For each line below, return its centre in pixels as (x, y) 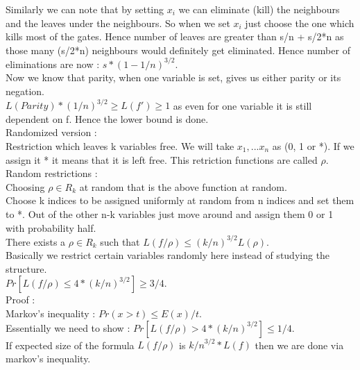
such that (120, 241)
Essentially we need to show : (68, 327)
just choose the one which (300, 23)
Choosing (25, 186)
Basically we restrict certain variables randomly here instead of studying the (168, 255)
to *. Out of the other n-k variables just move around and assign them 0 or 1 (170, 213)
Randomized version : (51, 132)
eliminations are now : (53, 64)
